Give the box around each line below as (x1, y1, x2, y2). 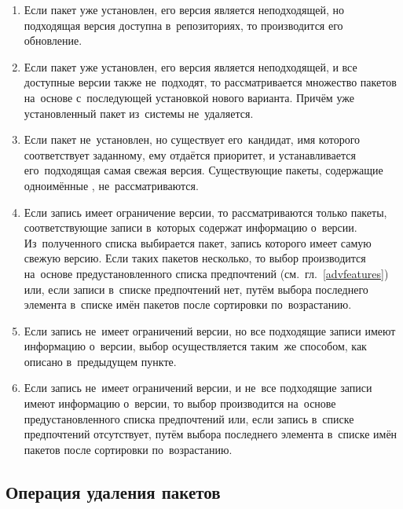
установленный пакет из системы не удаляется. (24, 104, 254, 121)
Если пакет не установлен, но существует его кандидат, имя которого (24, 131, 361, 148)
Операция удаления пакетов (5, 479, 221, 504)
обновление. (24, 32, 82, 49)
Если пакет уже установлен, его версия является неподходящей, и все (24, 58, 357, 75)
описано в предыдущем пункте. (24, 353, 177, 369)
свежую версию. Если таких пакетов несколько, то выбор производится (24, 250, 366, 266)
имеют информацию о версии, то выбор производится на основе (24, 395, 336, 412)
